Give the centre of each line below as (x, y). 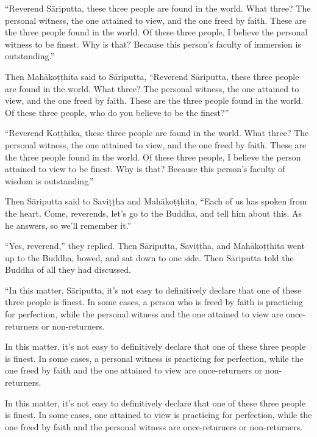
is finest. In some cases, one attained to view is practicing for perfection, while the (158, 415)
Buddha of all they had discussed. (68, 269)
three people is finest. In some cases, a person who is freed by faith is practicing (154, 302)
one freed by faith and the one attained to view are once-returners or (134, 370)
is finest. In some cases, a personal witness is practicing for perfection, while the (154, 358)
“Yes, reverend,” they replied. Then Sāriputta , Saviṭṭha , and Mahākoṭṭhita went (155, 246)
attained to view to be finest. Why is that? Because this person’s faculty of (145, 169)
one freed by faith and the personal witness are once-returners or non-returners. (154, 426)
